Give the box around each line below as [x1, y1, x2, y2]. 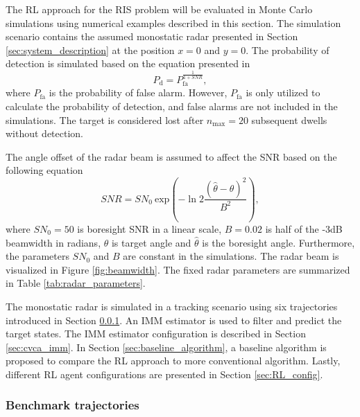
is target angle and [111, 235, 191, 249]
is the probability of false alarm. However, [49, 85, 228, 100]
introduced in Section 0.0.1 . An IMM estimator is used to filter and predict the [6, 312, 342, 327]
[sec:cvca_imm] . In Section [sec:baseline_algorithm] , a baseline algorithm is [6, 339, 327, 354]
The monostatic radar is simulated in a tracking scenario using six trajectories [6, 299, 338, 313]
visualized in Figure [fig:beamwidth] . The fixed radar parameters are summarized [6, 262, 350, 276]
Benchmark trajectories [6, 396, 139, 414]
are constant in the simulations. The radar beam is [123, 249, 339, 263]
